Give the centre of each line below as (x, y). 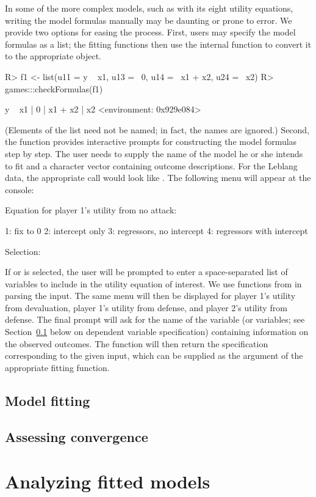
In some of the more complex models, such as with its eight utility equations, (149, 8)
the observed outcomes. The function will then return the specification (137, 343)
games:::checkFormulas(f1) (54, 88)
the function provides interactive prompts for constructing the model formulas (151, 142)
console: (20, 189)
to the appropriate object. (53, 56)
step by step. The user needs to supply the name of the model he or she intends (154, 153)
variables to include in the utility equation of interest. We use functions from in (153, 283)
